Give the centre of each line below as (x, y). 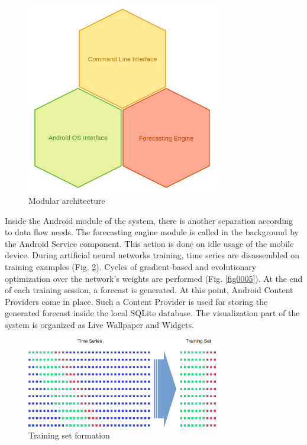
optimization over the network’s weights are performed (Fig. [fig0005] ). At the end (154, 278)
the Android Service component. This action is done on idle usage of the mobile (149, 243)
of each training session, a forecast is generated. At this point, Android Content (149, 290)
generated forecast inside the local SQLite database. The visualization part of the (152, 313)
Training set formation (69, 435)
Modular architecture (67, 201)
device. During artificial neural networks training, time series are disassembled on (152, 255)
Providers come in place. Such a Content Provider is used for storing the (136, 301)
